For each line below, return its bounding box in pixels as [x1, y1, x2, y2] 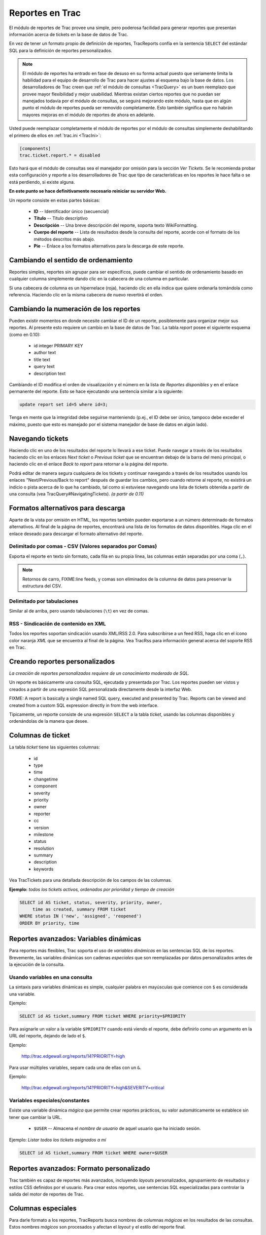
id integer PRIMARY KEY [33, 343, 83, 349]
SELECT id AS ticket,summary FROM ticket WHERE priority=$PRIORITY [19, 1013, 186, 1019]
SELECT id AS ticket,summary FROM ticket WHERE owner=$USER [19, 1150, 168, 1155]
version [33, 824, 49, 830]
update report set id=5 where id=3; [19, 402, 108, 408]
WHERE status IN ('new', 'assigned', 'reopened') [19, 913, 142, 919]
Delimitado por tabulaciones [9, 598, 78, 605]
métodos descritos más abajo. [33, 236, 96, 242]
